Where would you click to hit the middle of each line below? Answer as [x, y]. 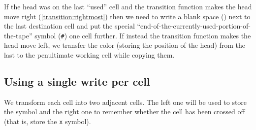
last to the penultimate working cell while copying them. [89, 55]
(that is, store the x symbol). [48, 121]
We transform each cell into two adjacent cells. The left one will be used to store [126, 102]
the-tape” [18, 35]
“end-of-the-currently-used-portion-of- [194, 26]
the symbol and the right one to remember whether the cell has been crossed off [125, 112]
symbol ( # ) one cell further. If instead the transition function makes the [143, 35]
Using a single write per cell [77, 81]
